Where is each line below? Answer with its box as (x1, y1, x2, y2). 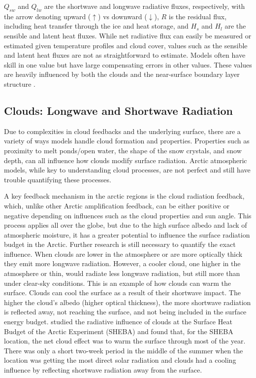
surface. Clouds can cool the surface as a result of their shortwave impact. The (4, 287, 241, 298)
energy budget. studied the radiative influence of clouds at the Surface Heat (4, 316, 232, 327)
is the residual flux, (168, 11, 227, 21)
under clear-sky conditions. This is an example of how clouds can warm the (4, 277, 231, 288)
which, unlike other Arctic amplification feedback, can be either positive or (4, 200, 229, 210)
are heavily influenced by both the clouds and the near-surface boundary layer (4, 69, 240, 79)
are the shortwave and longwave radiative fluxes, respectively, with (44, 1, 245, 11)
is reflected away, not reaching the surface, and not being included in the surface (4, 307, 247, 317)
